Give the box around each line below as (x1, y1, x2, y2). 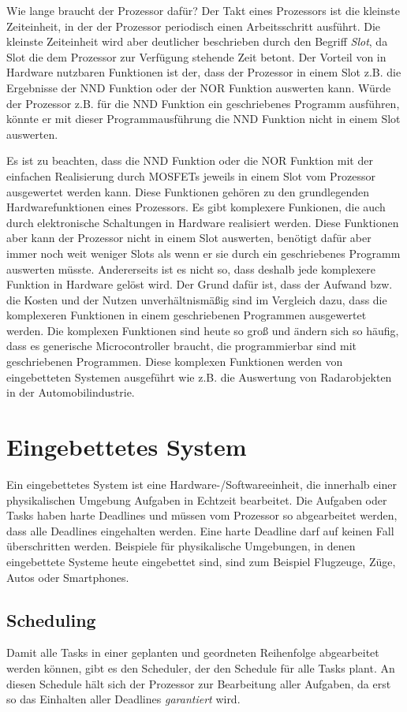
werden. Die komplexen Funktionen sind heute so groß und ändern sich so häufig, (6, 322, 399, 338)
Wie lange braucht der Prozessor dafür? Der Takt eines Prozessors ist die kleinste (6, 2, 400, 18)
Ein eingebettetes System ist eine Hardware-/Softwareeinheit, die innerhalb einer (6, 475, 397, 492)
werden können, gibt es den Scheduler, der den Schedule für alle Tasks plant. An (6, 659, 395, 676)
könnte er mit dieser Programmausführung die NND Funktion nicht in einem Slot (6, 110, 401, 127)
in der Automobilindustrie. (6, 384, 135, 401)
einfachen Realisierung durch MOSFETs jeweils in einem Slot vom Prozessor (6, 167, 375, 184)
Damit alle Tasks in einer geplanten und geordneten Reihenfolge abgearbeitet (6, 644, 379, 661)
